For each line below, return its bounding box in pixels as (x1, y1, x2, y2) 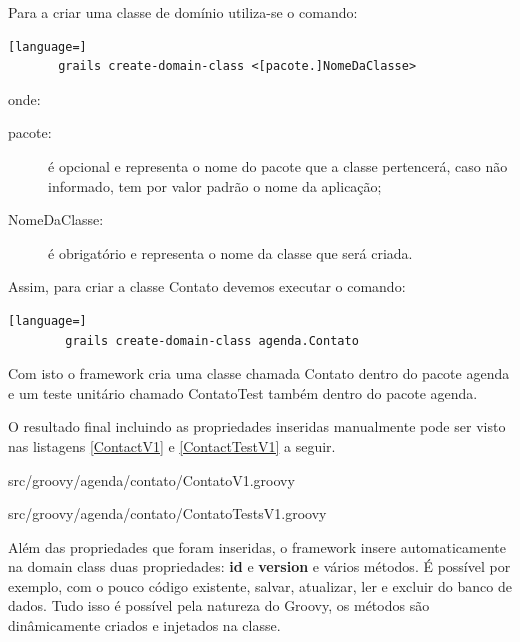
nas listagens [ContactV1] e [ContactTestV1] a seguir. (8, 435, 336, 456)
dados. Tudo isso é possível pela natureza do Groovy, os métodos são (8, 595, 430, 616)
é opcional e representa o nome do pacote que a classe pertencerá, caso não (48, 155, 508, 176)
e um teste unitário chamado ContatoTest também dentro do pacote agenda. (8, 382, 478, 403)
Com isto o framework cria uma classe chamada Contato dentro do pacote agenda (8, 363, 510, 384)
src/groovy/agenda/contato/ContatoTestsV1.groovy (8, 503, 327, 524)
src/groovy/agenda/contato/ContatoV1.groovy (8, 469, 295, 490)
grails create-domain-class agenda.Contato (65, 333, 359, 348)
